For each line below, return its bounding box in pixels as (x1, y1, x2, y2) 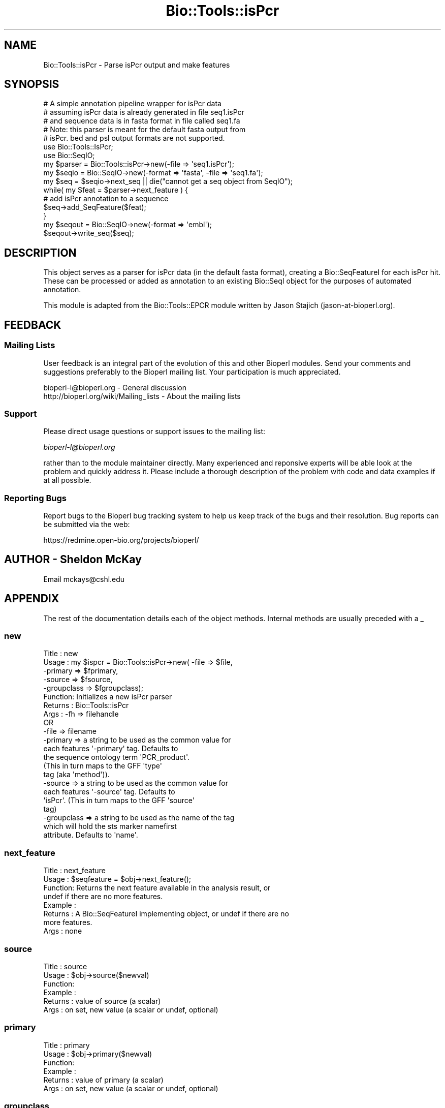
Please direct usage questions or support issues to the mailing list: (43, 427, 265, 436)
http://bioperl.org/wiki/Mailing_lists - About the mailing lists (43, 391, 241, 401)
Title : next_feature (43, 866, 106, 875)
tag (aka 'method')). (43, 770, 110, 779)
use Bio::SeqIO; (43, 151, 95, 160)
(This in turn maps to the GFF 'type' (43, 761, 163, 771)
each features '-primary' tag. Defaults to (43, 744, 178, 753)
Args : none (43, 927, 82, 936)
